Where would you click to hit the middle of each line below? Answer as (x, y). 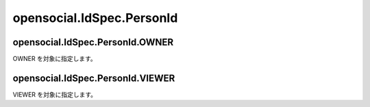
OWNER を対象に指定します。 (55, 59)
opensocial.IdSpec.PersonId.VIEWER (94, 78)
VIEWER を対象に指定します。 (55, 94)
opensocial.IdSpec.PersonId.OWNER (93, 42)
